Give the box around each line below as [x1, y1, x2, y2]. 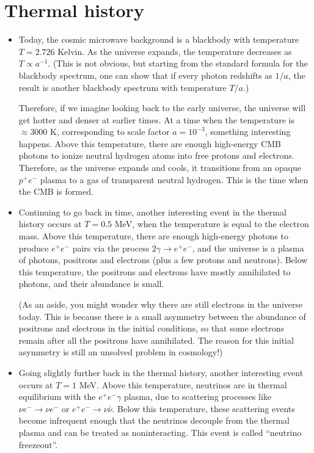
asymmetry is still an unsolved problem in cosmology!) [18, 346, 223, 358]
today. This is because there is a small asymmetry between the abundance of [18, 310, 306, 322]
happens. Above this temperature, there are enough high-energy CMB [18, 137, 281, 150]
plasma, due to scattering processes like [123, 390, 272, 403]
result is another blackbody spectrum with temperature [18, 81, 227, 93]
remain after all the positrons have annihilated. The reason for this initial [18, 333, 294, 346]
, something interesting [205, 125, 291, 138]
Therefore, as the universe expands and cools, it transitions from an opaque [18, 161, 302, 174]
